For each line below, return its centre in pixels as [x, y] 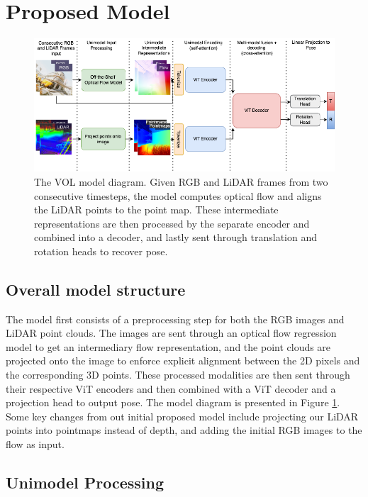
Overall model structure [96, 289]
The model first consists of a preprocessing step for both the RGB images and [175, 319]
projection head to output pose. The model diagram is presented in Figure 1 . [173, 402]
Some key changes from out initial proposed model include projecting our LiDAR [182, 416]
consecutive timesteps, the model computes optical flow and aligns [178, 195]
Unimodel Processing [85, 482]
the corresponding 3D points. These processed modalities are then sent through [178, 375]
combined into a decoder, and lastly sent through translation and [175, 237]
